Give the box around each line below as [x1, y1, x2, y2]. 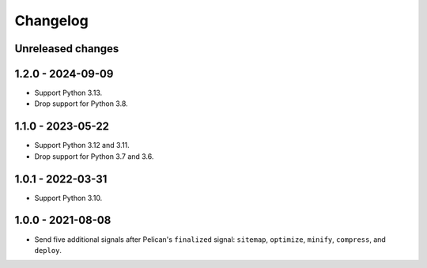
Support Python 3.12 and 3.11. [34, 141, 130, 150]
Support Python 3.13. [34, 88, 103, 98]
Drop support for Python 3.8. [34, 99, 128, 108]
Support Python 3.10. [34, 193, 103, 202]
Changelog [14, 12, 89, 29]
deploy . [34, 245, 62, 255]
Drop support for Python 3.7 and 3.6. [34, 151, 154, 161]
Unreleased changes [14, 42, 119, 55]
